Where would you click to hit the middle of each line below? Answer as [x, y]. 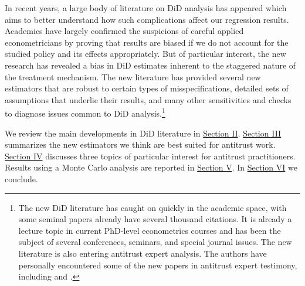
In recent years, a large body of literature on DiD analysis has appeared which [146, 8]
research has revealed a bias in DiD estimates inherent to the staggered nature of [150, 65]
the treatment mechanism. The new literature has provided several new [133, 76]
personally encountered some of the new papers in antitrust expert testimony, [158, 265]
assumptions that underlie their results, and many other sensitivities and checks [148, 99]
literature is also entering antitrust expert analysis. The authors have [143, 253]
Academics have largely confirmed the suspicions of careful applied [124, 31]
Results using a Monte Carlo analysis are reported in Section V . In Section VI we [151, 167]
